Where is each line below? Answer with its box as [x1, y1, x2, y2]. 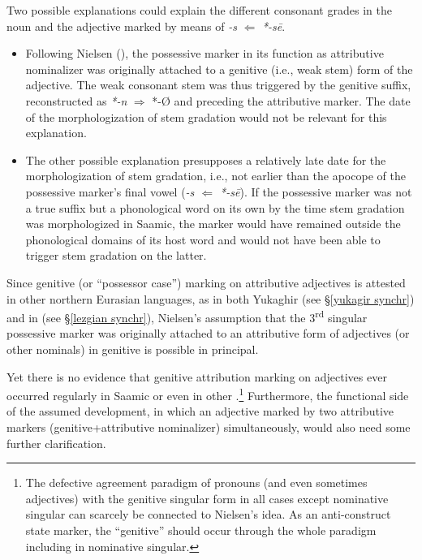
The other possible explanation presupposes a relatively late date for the [25, 151, 386, 168]
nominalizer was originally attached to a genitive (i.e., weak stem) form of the [25, 60, 413, 77]
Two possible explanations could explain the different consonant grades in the [6, 2, 392, 18]
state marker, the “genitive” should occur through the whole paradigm [25, 521, 377, 538]
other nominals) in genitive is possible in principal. [6, 340, 259, 357]
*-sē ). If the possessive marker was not [220, 183, 412, 200]
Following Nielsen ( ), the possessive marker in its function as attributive [25, 45, 384, 62]
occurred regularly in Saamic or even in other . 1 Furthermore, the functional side [6, 385, 409, 403]
